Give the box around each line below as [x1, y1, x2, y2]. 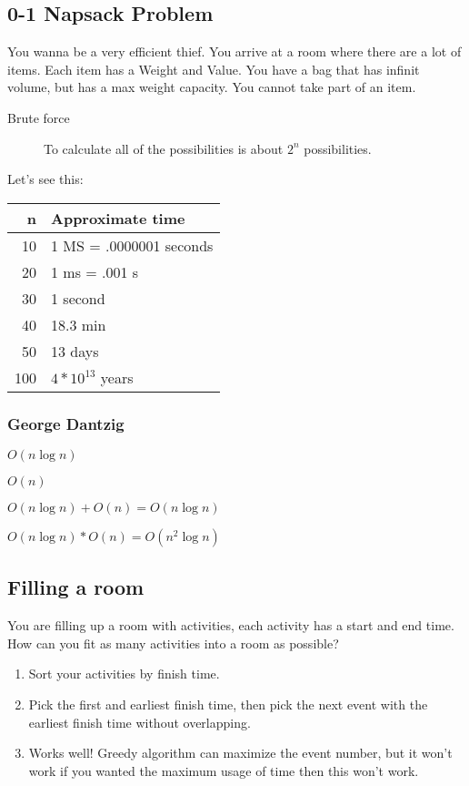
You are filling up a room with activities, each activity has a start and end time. [7, 616, 454, 635]
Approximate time [51, 207, 185, 229]
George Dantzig [7, 412, 125, 434]
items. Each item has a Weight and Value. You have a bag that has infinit [7, 59, 420, 78]
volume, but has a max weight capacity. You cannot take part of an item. [7, 77, 416, 97]
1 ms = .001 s [51, 260, 139, 282]
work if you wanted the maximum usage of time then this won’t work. [28, 760, 419, 780]
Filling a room [7, 573, 145, 601]
